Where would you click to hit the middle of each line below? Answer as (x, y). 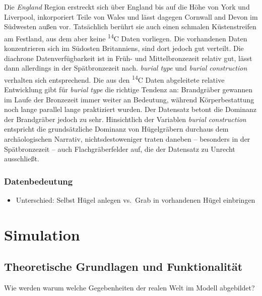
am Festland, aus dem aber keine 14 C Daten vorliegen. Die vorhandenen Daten (126, 37)
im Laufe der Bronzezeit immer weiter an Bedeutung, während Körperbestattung (129, 99)
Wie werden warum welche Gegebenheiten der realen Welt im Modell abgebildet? (129, 288)
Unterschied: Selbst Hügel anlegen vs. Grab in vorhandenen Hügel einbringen (136, 200)
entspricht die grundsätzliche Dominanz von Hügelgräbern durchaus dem (116, 129)
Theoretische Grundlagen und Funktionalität (123, 267)
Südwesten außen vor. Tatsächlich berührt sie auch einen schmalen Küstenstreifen (130, 26)
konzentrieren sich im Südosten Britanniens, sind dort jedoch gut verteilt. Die (124, 48)
